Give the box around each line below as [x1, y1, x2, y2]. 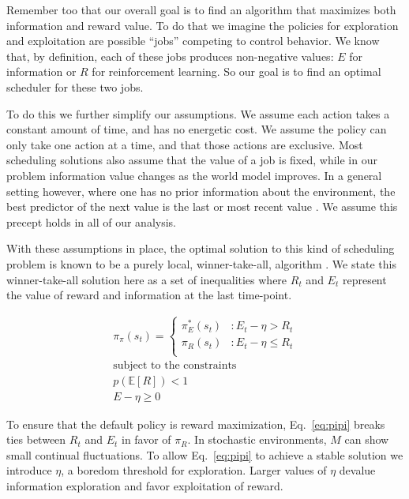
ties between [6, 431, 66, 448]
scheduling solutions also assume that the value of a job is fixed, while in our [6, 152, 377, 168]
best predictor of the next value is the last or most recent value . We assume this [6, 198, 398, 215]
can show [344, 431, 389, 448]
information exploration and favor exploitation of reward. [6, 477, 283, 493]
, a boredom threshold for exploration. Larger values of [61, 462, 327, 478]
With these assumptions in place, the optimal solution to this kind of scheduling [6, 240, 395, 257]
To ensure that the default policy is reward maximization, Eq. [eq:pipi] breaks [6, 415, 385, 432]
